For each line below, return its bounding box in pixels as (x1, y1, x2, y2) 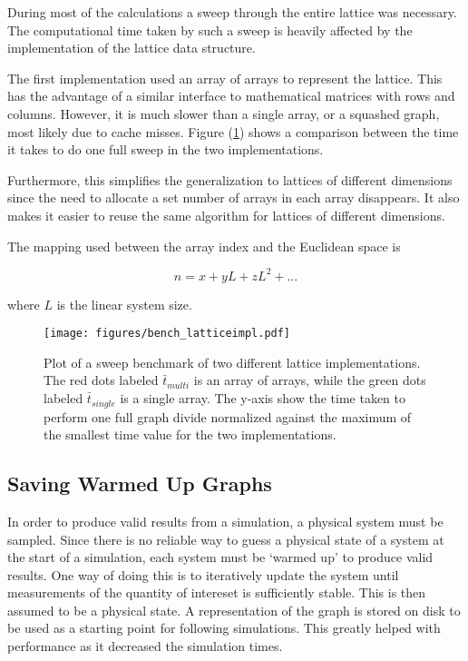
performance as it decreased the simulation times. (7, 636, 283, 656)
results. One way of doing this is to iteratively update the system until (7, 565, 399, 584)
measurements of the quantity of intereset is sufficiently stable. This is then (7, 583, 426, 602)
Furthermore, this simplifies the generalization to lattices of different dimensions (7, 170, 453, 189)
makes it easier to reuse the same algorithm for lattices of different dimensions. (7, 205, 445, 224)
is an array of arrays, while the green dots (193, 370, 426, 390)
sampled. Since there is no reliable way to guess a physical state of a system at (7, 529, 444, 548)
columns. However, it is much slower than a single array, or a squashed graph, (7, 104, 440, 123)
